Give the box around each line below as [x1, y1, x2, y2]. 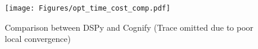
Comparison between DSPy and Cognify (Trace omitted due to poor [5, 21, 254, 33]
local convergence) [5, 32, 71, 45]
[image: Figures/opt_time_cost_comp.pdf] [5, 4, 171, 12]
